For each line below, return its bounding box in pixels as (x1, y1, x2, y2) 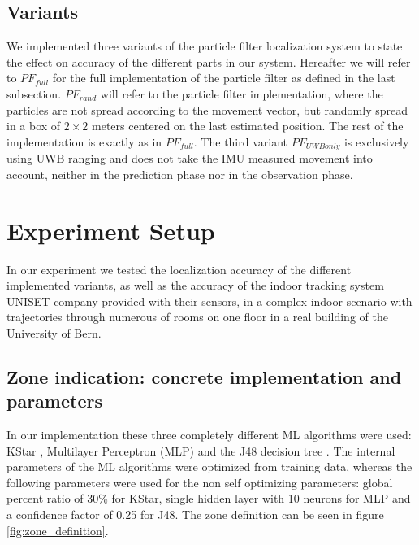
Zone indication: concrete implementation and (6, 364, 402, 389)
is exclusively (343, 133, 409, 150)
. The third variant (193, 133, 288, 150)
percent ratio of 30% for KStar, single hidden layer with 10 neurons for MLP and (6, 490, 411, 507)
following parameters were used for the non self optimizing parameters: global (6, 473, 393, 490)
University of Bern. (6, 324, 102, 341)
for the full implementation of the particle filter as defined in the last (52, 69, 395, 86)
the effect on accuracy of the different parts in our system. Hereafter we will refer (6, 53, 411, 70)
